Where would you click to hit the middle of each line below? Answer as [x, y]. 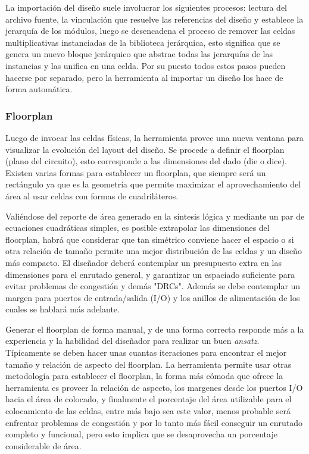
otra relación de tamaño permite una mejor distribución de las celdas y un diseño [154, 251]
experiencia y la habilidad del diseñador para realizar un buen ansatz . [132, 341]
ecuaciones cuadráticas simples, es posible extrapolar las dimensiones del [138, 228]
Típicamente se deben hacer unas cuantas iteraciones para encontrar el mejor [146, 353]
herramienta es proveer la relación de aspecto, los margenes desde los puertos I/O [154, 387]
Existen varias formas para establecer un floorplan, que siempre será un [136, 172]
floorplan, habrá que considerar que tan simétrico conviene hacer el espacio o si [150, 239]
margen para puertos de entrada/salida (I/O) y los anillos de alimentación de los [153, 297]
